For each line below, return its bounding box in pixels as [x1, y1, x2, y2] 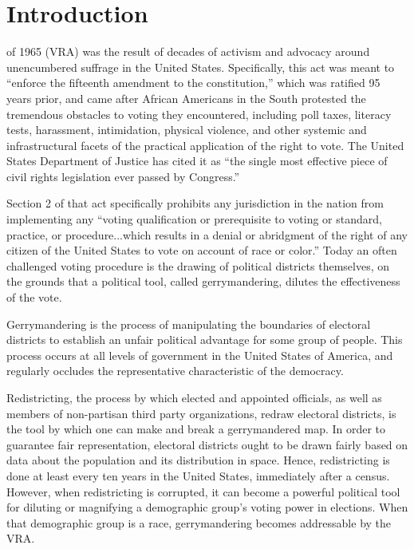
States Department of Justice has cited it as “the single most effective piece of [6, 152, 388, 169]
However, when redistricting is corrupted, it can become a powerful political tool [6, 483, 400, 500]
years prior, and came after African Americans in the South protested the [6, 89, 366, 106]
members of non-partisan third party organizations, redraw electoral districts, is [6, 405, 396, 421]
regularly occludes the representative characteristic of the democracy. [6, 362, 344, 379]
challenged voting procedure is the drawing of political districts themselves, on [6, 257, 390, 274]
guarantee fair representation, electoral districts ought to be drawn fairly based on [6, 436, 408, 452]
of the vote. [6, 289, 62, 306]
